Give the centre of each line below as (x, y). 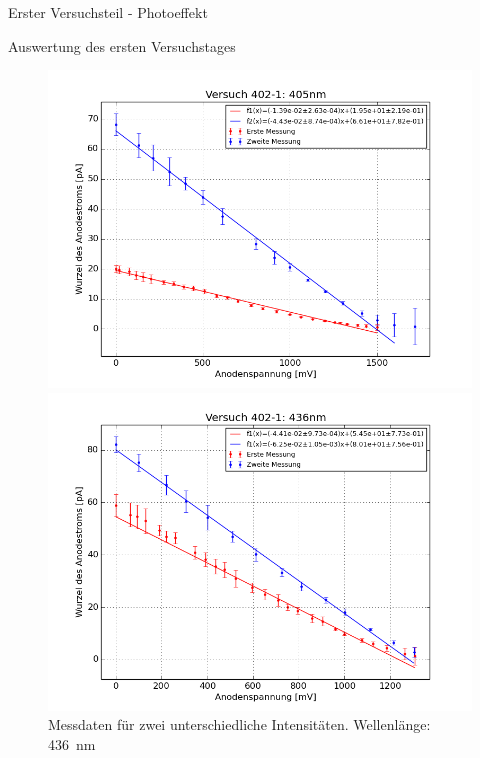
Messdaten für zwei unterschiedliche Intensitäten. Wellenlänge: (239, 724)
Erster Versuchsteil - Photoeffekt (108, 12)
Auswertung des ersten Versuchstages (122, 45)
